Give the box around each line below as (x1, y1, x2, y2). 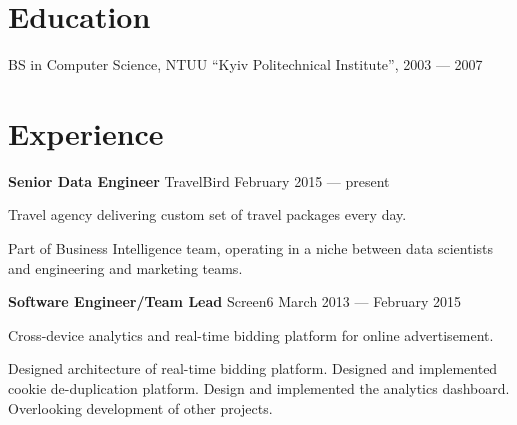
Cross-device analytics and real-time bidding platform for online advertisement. (8, 324, 494, 345)
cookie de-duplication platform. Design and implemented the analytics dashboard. (8, 378, 510, 398)
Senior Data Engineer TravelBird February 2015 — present (8, 170, 390, 191)
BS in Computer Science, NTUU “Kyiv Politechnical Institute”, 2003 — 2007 (8, 54, 483, 75)
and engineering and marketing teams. (8, 257, 243, 278)
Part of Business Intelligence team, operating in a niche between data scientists (8, 238, 494, 259)
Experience (8, 112, 164, 153)
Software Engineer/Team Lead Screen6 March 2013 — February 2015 (8, 291, 461, 312)
